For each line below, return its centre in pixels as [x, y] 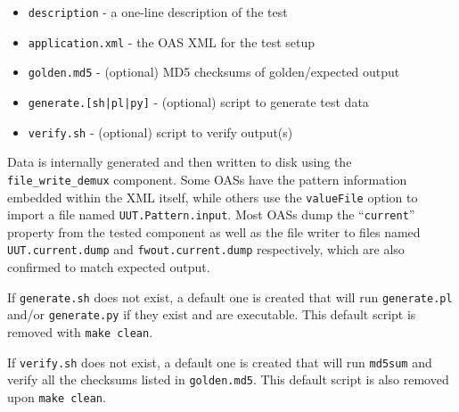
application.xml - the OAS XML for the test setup [172, 41]
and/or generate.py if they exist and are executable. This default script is [212, 314]
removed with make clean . [80, 332]
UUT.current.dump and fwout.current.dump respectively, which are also [206, 249]
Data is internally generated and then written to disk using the [180, 162]
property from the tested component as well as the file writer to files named [214, 231]
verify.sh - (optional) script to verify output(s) [160, 132]
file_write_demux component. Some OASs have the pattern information [207, 179]
